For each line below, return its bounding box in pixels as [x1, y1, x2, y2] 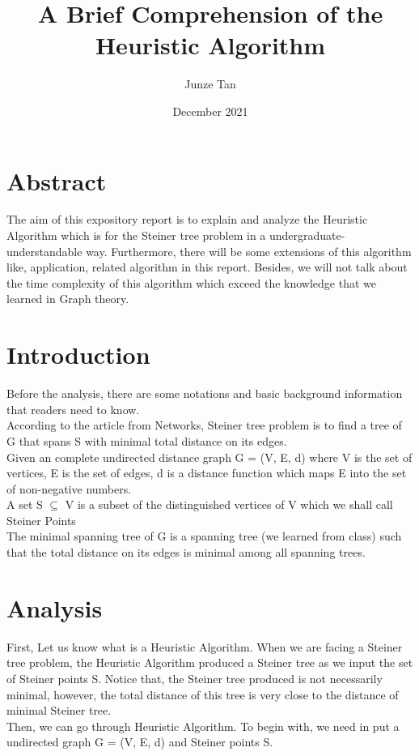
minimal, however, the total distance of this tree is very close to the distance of [6, 686, 399, 703]
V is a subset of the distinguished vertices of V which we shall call [65, 496, 393, 513]
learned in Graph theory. [6, 290, 129, 307]
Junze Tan [184, 75, 236, 92]
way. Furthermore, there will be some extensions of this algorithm [86, 242, 412, 259]
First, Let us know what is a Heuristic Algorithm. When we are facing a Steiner [6, 638, 403, 655]
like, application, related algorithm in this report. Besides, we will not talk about [6, 258, 408, 275]
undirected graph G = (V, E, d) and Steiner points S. [6, 733, 273, 750]
